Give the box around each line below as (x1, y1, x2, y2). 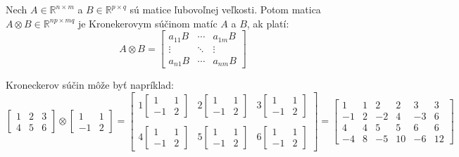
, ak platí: (246, 15, 289, 30)
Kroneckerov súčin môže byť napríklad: (6, 77, 174, 92)
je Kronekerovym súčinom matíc (77, 15, 218, 30)
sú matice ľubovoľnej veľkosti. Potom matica (130, 2, 321, 16)
